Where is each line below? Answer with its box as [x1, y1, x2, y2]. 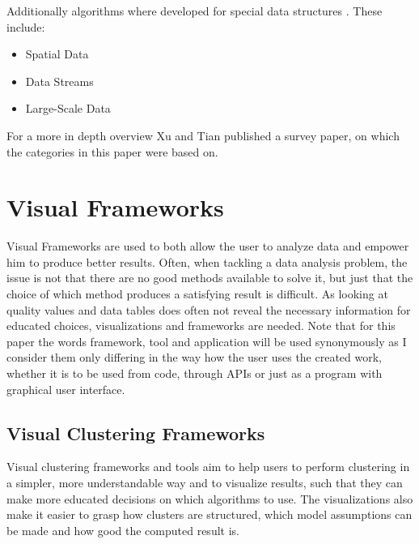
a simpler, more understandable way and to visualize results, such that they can [6, 474, 403, 491]
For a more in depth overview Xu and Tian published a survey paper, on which [6, 126, 400, 143]
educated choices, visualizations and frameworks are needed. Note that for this [6, 317, 396, 334]
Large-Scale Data [25, 100, 111, 117]
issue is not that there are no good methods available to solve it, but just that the [6, 269, 413, 286]
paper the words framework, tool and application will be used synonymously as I [6, 332, 407, 349]
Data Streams [25, 72, 94, 89]
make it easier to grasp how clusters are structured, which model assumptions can [6, 506, 413, 523]
